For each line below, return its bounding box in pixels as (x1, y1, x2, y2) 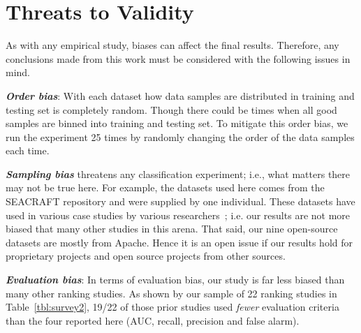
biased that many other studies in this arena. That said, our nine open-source (6, 221, 338, 236)
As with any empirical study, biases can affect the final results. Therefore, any (6, 38, 339, 52)
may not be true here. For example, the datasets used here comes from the (6, 180, 325, 195)
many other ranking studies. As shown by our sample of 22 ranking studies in (6, 286, 337, 300)
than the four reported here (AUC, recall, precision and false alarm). (6, 313, 300, 327)
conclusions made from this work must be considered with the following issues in (6, 51, 351, 66)
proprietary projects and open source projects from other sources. (6, 249, 286, 263)
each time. (6, 143, 50, 158)
